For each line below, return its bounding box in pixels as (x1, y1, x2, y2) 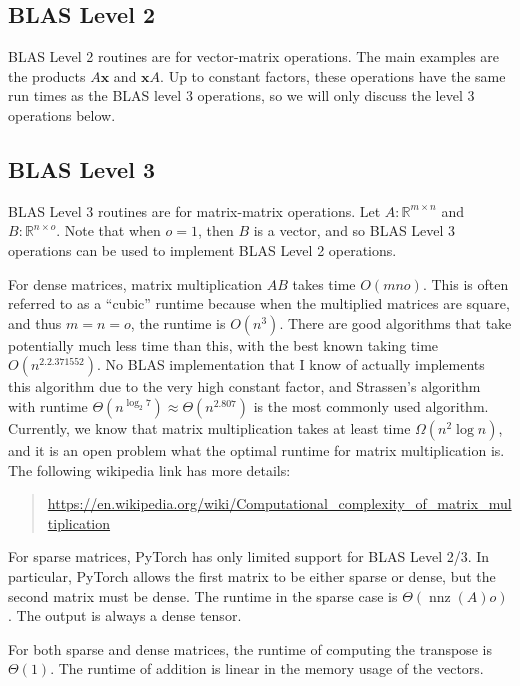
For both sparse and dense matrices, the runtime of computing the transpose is (8, 638, 492, 659)
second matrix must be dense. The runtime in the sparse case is (8, 585, 398, 606)
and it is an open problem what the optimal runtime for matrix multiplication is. (8, 439, 505, 460)
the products (8, 65, 86, 86)
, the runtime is (130, 312, 226, 333)
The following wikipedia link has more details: (8, 459, 291, 480)
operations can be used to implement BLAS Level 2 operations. (8, 239, 397, 260)
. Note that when (56, 220, 161, 241)
